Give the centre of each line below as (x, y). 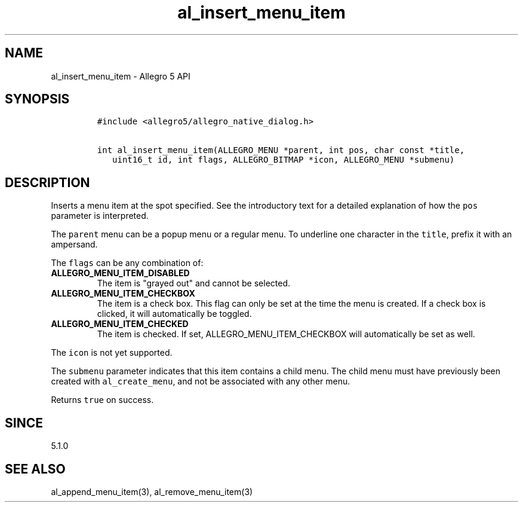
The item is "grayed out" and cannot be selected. (194, 283)
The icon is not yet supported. (112, 353)
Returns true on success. (102, 400)
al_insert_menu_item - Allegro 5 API (121, 76)
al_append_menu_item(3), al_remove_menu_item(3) (152, 491)
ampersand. (74, 245)
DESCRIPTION (47, 182)
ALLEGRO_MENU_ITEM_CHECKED (120, 324)
